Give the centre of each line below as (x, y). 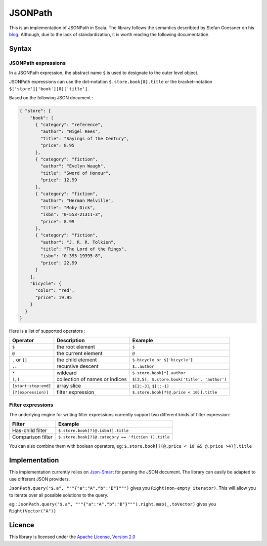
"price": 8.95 (57, 145)
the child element (77, 360)
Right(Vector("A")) (33, 511)
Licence (22, 525)
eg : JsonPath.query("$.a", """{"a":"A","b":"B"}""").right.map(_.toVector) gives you (113, 504)
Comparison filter (32, 437)
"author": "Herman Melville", (77, 201)
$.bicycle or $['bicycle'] (162, 360)
